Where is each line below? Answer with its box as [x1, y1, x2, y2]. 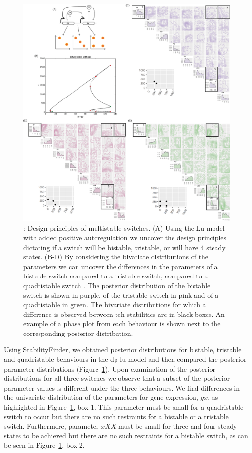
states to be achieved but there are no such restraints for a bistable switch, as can [4, 430, 248, 440]
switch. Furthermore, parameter [4, 421, 99, 431]
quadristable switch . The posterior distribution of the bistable [23, 280, 211, 290]
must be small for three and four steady [118, 421, 237, 431]
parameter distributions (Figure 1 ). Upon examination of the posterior [4, 363, 215, 374]
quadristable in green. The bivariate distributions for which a [23, 299, 206, 310]
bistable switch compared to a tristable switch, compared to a [23, 271, 208, 281]
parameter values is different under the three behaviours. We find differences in [4, 382, 240, 393]
